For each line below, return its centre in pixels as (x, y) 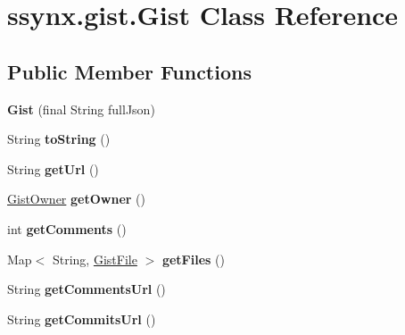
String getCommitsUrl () (82, 318)
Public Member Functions (129, 71)
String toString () (59, 139)
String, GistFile (95, 259)
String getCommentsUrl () (87, 289)
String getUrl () (53, 168)
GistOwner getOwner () (76, 199)
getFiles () (193, 259)
